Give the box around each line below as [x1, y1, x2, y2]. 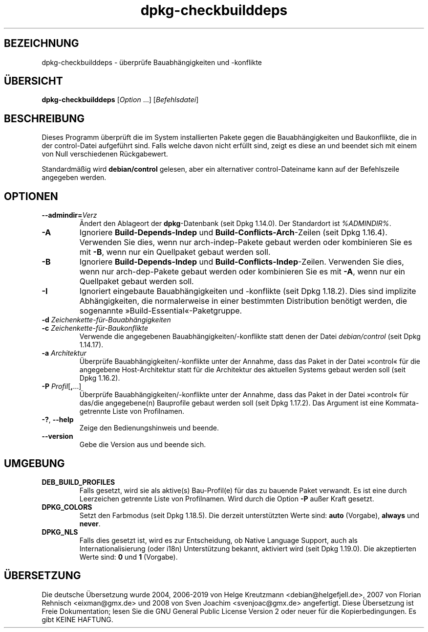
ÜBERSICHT [4, 75, 63, 88]
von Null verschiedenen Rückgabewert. [42, 150, 168, 158]
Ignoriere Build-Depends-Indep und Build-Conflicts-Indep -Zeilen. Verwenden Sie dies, [79, 257, 404, 267]
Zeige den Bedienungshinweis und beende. [79, 424, 219, 432]
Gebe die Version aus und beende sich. [79, 440, 206, 449]
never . [79, 519, 101, 528]
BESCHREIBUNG [4, 112, 85, 125]
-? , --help [42, 415, 74, 424]
